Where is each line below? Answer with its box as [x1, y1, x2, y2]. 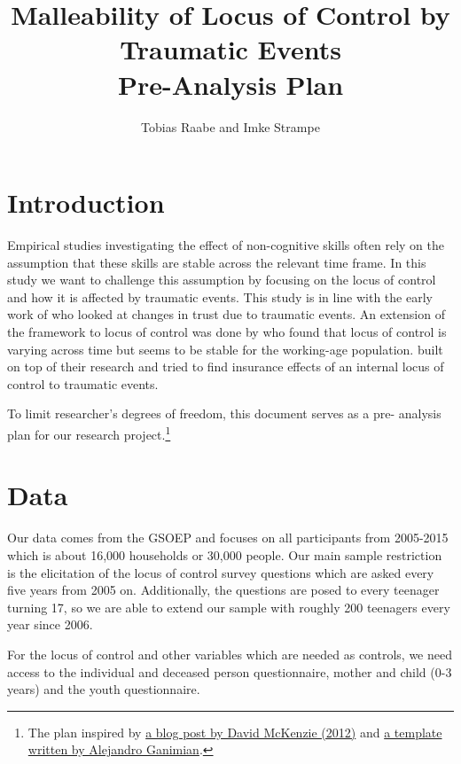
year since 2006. [7, 615, 93, 634]
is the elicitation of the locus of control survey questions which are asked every [7, 563, 434, 581]
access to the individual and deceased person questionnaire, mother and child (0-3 [7, 662, 452, 681]
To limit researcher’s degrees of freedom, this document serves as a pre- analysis [7, 404, 441, 423]
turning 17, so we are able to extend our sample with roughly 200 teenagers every [7, 597, 450, 616]
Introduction [7, 184, 165, 221]
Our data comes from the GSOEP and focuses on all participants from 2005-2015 [7, 528, 449, 547]
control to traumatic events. [7, 374, 159, 393]
